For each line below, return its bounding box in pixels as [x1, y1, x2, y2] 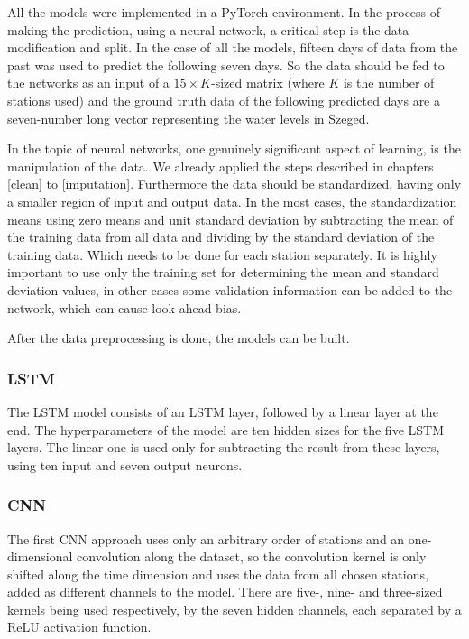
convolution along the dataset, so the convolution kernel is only [77, 547, 427, 566]
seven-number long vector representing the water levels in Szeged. [7, 108, 370, 127]
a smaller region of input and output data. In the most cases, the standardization [7, 191, 457, 210]
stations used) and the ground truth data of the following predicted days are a [7, 90, 441, 109]
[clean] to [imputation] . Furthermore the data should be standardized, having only [7, 174, 462, 193]
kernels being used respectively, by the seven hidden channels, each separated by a [7, 599, 462, 618]
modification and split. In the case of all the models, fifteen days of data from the [7, 38, 458, 57]
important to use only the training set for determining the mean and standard [7, 263, 439, 282]
